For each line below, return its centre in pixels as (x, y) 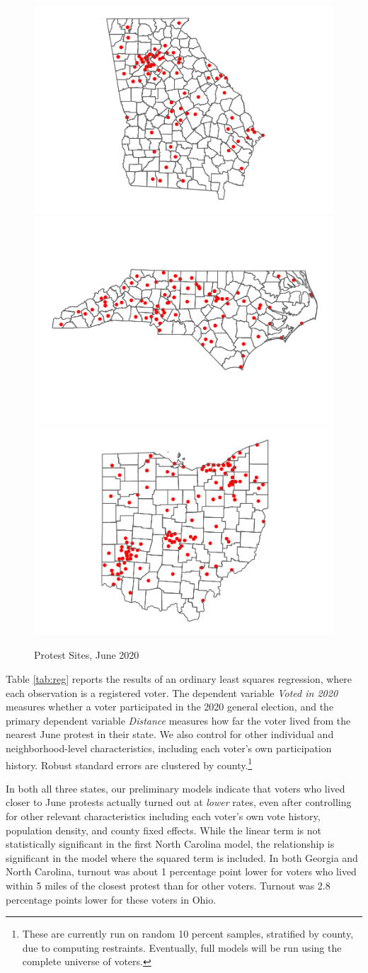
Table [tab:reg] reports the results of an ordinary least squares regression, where (179, 678)
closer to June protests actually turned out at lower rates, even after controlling (179, 802)
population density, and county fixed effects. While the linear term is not (163, 830)
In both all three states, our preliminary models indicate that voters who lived (176, 788)
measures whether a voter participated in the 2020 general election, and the (170, 707)
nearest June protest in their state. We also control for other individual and (170, 734)
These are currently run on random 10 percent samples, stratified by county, (188, 934)
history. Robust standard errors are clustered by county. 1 (129, 764)
